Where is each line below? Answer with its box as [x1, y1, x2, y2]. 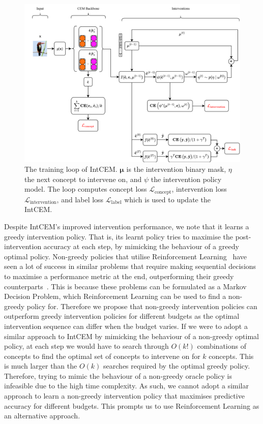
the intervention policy [151, 173, 222, 184]
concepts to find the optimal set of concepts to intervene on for [4, 350, 200, 361]
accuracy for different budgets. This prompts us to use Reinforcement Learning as [4, 400, 259, 411]
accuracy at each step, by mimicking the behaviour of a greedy [43, 241, 239, 252]
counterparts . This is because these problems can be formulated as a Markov [4, 281, 247, 291]
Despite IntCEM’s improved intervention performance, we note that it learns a [4, 221, 249, 231]
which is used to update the [124, 194, 211, 204]
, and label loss [56, 194, 104, 204]
